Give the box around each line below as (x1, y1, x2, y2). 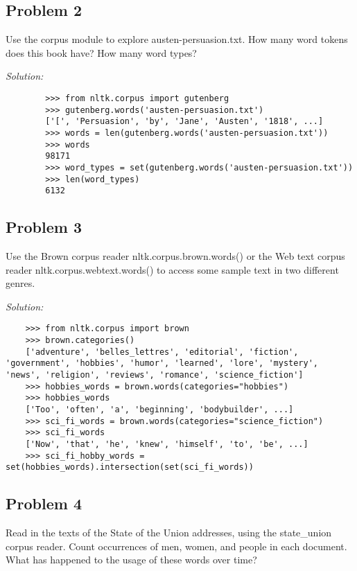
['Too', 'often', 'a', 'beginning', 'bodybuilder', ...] (25, 405, 294, 415)
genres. (6, 276, 35, 290)
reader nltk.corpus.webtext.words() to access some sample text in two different (6, 262, 339, 276)
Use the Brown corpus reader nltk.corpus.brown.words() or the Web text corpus (6, 249, 345, 263)
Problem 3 (6, 216, 82, 238)
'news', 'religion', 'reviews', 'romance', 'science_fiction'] (6, 370, 304, 380)
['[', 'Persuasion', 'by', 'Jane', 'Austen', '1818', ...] (45, 116, 324, 127)
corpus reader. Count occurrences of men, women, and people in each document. (6, 538, 347, 553)
